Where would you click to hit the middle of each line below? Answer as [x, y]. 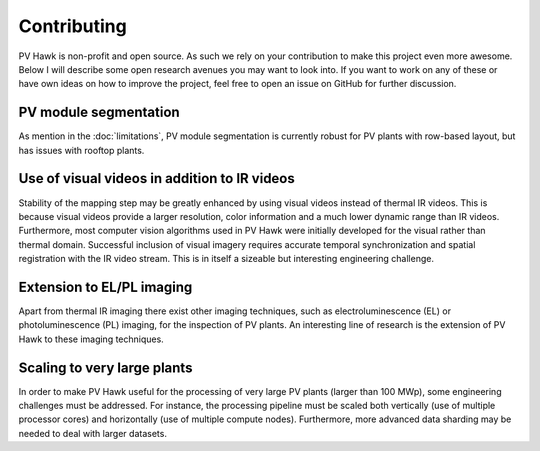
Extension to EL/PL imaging [105, 286]
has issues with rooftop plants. [81, 150]
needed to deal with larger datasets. [92, 433]
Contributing [72, 26]
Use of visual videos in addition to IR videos [156, 178]
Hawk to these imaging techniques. [91, 339]
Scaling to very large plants [105, 367]
